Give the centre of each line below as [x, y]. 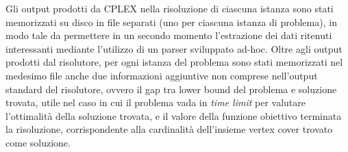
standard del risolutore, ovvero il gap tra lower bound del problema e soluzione [171, 89]
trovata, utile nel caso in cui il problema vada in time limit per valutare [156, 102]
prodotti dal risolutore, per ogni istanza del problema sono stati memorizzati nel [174, 62]
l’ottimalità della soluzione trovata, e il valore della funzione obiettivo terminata [174, 115]
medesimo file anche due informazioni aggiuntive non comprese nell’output [162, 75]
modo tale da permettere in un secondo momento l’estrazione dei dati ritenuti [169, 35]
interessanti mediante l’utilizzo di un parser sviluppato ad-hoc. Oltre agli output [174, 48]
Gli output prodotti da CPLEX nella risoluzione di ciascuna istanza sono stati [170, 8]
